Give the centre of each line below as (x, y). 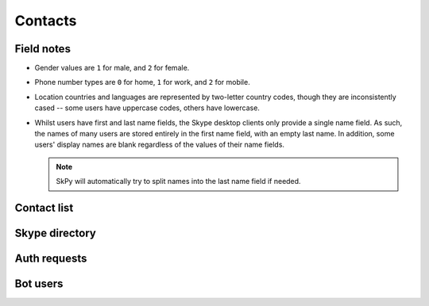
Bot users (39, 284)
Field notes (43, 49)
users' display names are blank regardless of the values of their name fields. (160, 145)
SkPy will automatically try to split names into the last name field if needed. (178, 182)
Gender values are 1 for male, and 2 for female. (112, 68)
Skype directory (56, 233)
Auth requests (51, 259)
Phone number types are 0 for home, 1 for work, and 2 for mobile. (142, 82)
